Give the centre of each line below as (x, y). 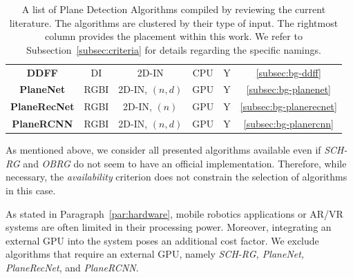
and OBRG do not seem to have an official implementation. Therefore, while (185, 163)
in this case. (31, 190)
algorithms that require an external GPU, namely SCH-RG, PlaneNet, (155, 254)
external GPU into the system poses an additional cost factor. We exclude (162, 240)
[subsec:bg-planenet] (288, 89)
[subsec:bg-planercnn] (288, 124)
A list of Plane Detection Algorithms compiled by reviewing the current (174, 9)
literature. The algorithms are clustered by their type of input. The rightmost (174, 22)
